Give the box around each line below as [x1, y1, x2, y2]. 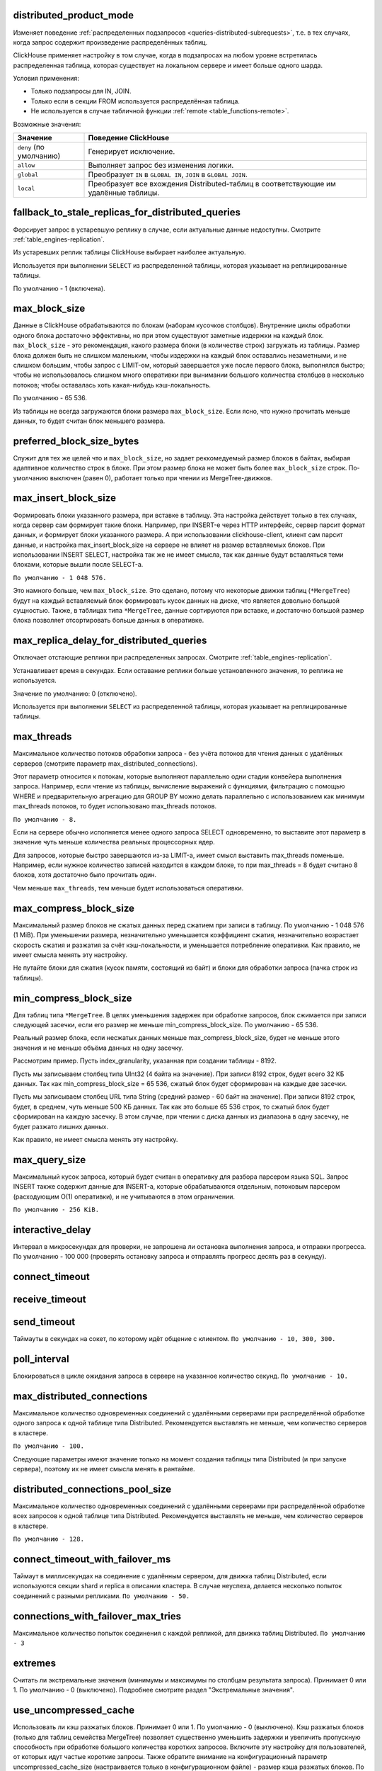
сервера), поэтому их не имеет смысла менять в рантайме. [13, 1465, 195, 1473]
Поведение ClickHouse [88, 133, 170, 143]
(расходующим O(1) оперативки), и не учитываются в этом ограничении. [13, 1192, 235, 1201]
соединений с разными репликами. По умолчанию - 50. [13, 1591, 190, 1600]
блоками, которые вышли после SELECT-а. [13, 560, 144, 569]
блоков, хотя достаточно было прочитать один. [13, 871, 157, 879]
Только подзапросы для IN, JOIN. [30, 87, 132, 96]
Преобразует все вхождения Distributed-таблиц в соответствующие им [88, 179, 336, 189]
